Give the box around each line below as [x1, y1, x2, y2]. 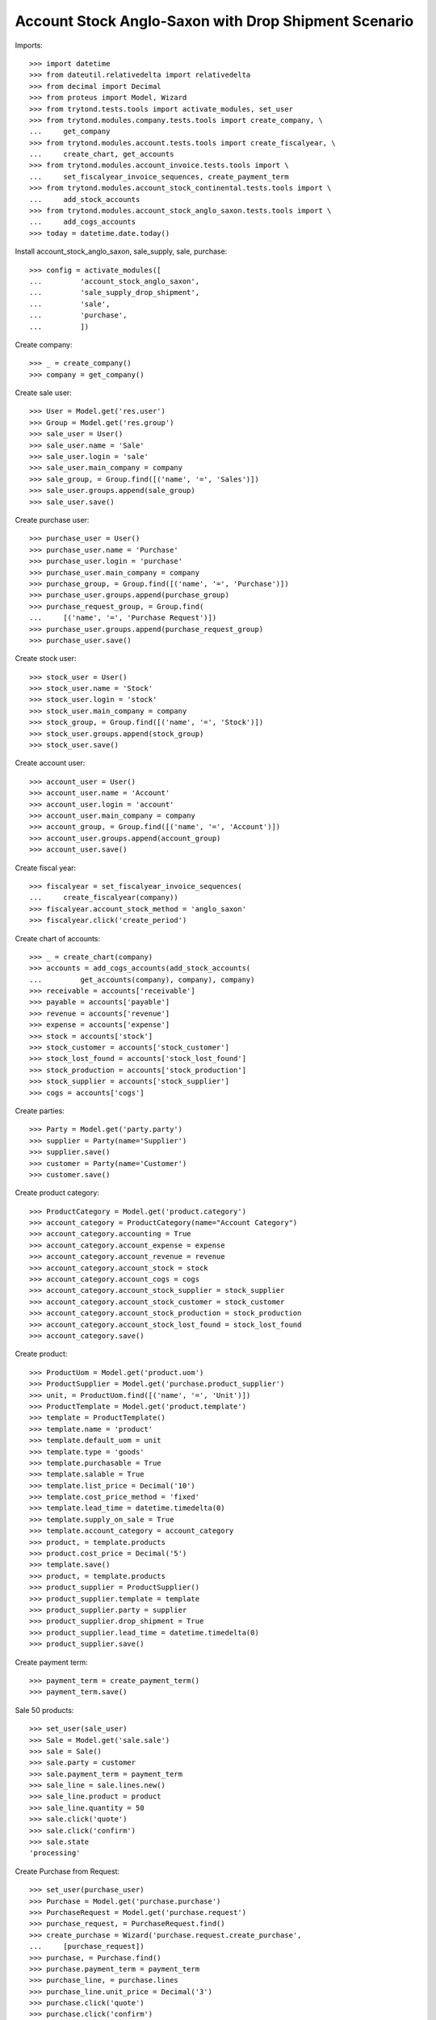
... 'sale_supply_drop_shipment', [29, 288, 200, 297]
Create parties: [15, 1105, 65, 1115]
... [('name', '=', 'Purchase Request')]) [29, 613, 217, 622]
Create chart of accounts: [15, 933, 101, 943]
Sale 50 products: [15, 1705, 74, 1715]
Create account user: [15, 758, 86, 768]
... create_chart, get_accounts [29, 149, 174, 159]
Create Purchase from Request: [15, 1866, 120, 1876]
